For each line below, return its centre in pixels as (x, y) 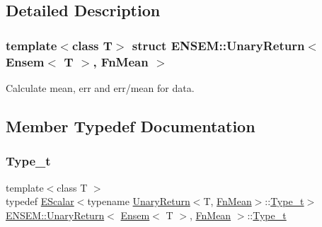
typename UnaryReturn (139, 201)
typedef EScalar (40, 201)
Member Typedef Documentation (131, 126)
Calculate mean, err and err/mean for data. (100, 87)
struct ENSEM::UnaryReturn (218, 45)
